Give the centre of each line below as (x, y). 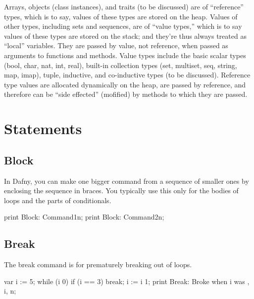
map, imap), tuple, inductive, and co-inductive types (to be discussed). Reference (127, 75)
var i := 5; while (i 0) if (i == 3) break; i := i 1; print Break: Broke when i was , (127, 281)
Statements (43, 128)
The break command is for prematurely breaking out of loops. (98, 264)
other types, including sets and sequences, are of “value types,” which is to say (123, 26)
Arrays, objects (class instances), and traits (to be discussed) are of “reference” (124, 6)
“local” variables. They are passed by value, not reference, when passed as (116, 45)
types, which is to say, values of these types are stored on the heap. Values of (121, 16)
